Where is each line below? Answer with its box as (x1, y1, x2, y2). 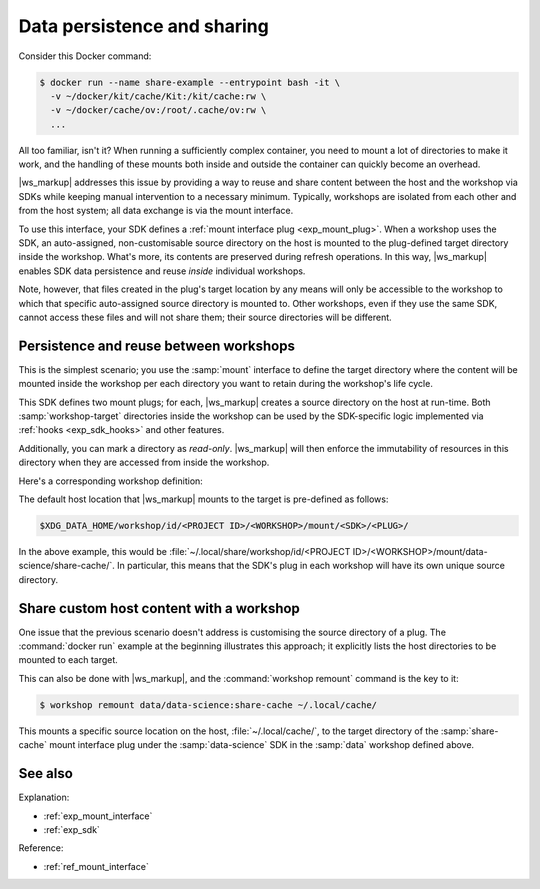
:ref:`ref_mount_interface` (43, 860, 149, 872)
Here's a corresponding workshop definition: (18, 475, 204, 487)
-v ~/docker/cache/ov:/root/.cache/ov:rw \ (50, 105, 267, 116)
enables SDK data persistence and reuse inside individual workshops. (18, 265, 306, 277)
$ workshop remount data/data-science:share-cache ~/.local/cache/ (39, 699, 378, 710)
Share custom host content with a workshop (18, 600, 300, 617)
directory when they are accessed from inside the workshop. (18, 456, 270, 469)
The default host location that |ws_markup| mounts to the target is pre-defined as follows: (18, 493, 389, 505)
